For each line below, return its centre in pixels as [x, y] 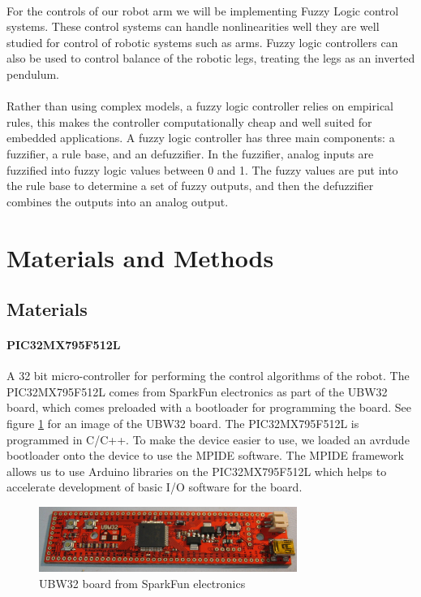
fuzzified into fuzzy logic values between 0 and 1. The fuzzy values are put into [202, 169]
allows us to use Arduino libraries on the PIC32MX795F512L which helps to [197, 471]
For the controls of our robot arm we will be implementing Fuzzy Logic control [203, 10]
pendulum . [33, 74]
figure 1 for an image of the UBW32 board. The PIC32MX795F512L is [183, 424]
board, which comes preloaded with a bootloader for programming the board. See [209, 407]
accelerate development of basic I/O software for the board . [155, 487]
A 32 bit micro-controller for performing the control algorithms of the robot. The [208, 376]
